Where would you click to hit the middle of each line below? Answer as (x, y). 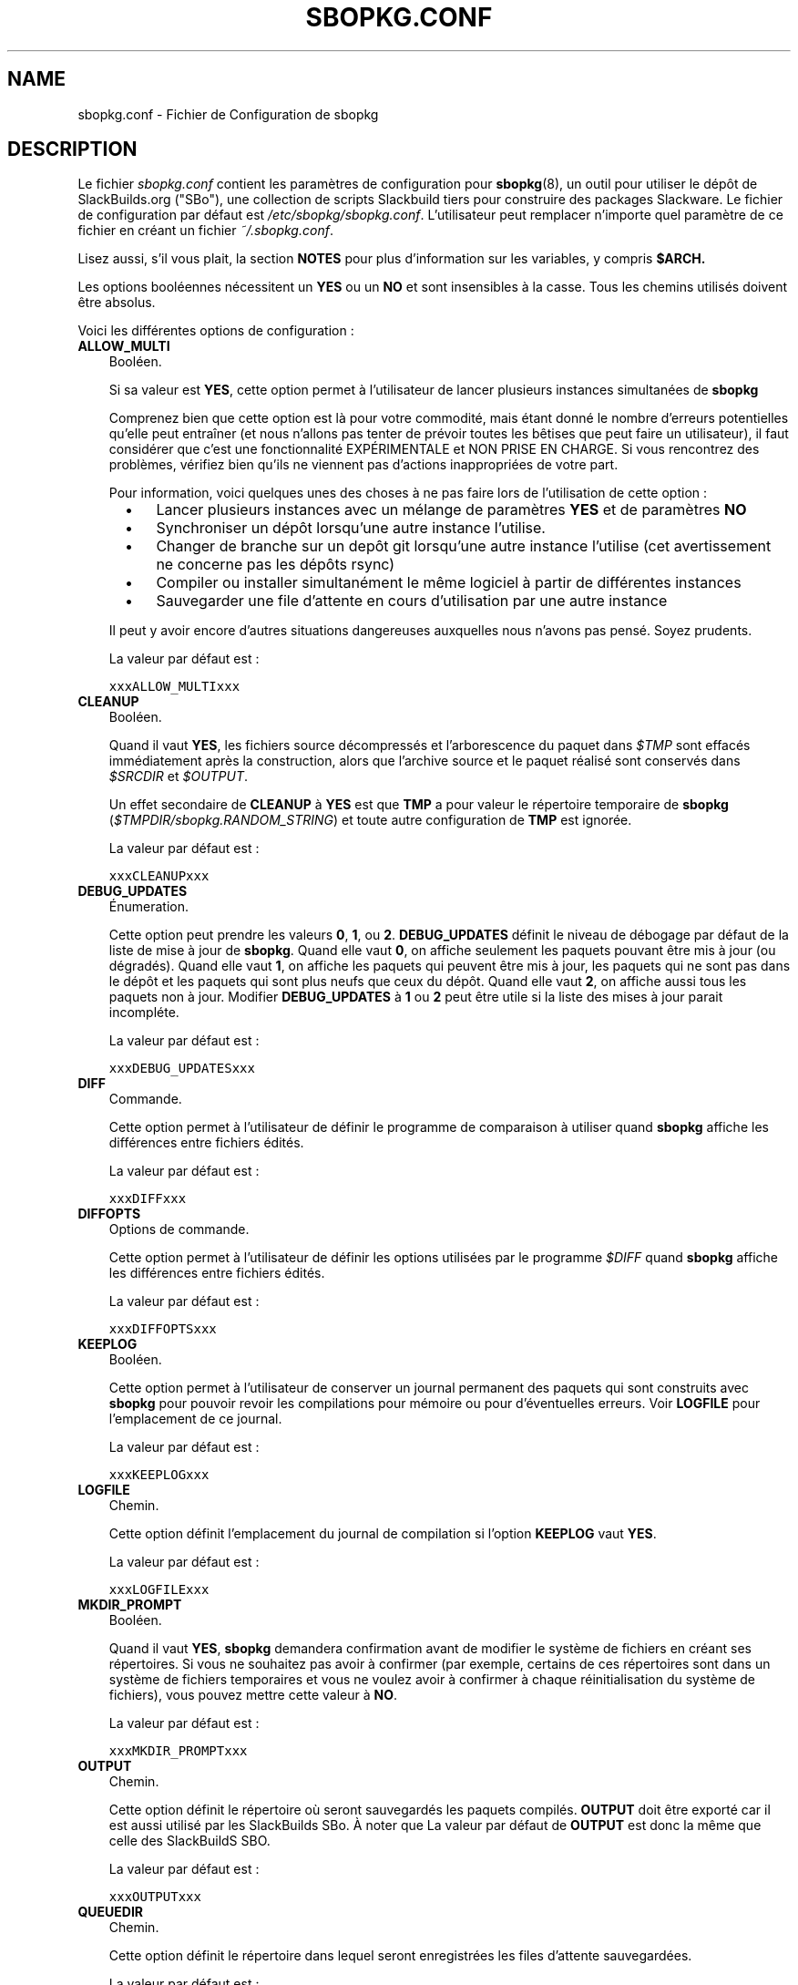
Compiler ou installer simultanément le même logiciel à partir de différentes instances (449, 583)
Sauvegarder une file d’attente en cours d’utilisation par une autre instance (412, 601)
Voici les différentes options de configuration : (216, 331)
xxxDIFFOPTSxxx (163, 1329)
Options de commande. (179, 1229)
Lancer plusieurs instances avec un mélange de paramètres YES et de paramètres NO (451, 510)
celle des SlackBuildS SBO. (189, 1841)
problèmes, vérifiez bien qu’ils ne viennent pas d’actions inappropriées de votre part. (363, 465)
